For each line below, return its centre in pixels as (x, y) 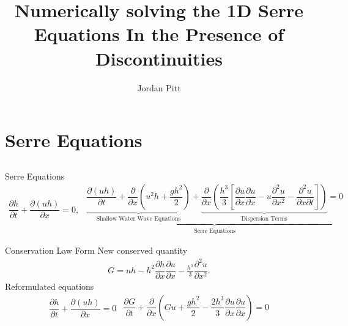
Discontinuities (159, 58)
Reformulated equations (50, 286)
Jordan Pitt (159, 87)
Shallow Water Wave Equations (139, 219)
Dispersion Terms (264, 219)
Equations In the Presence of (159, 34)
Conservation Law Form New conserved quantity (96, 250)
